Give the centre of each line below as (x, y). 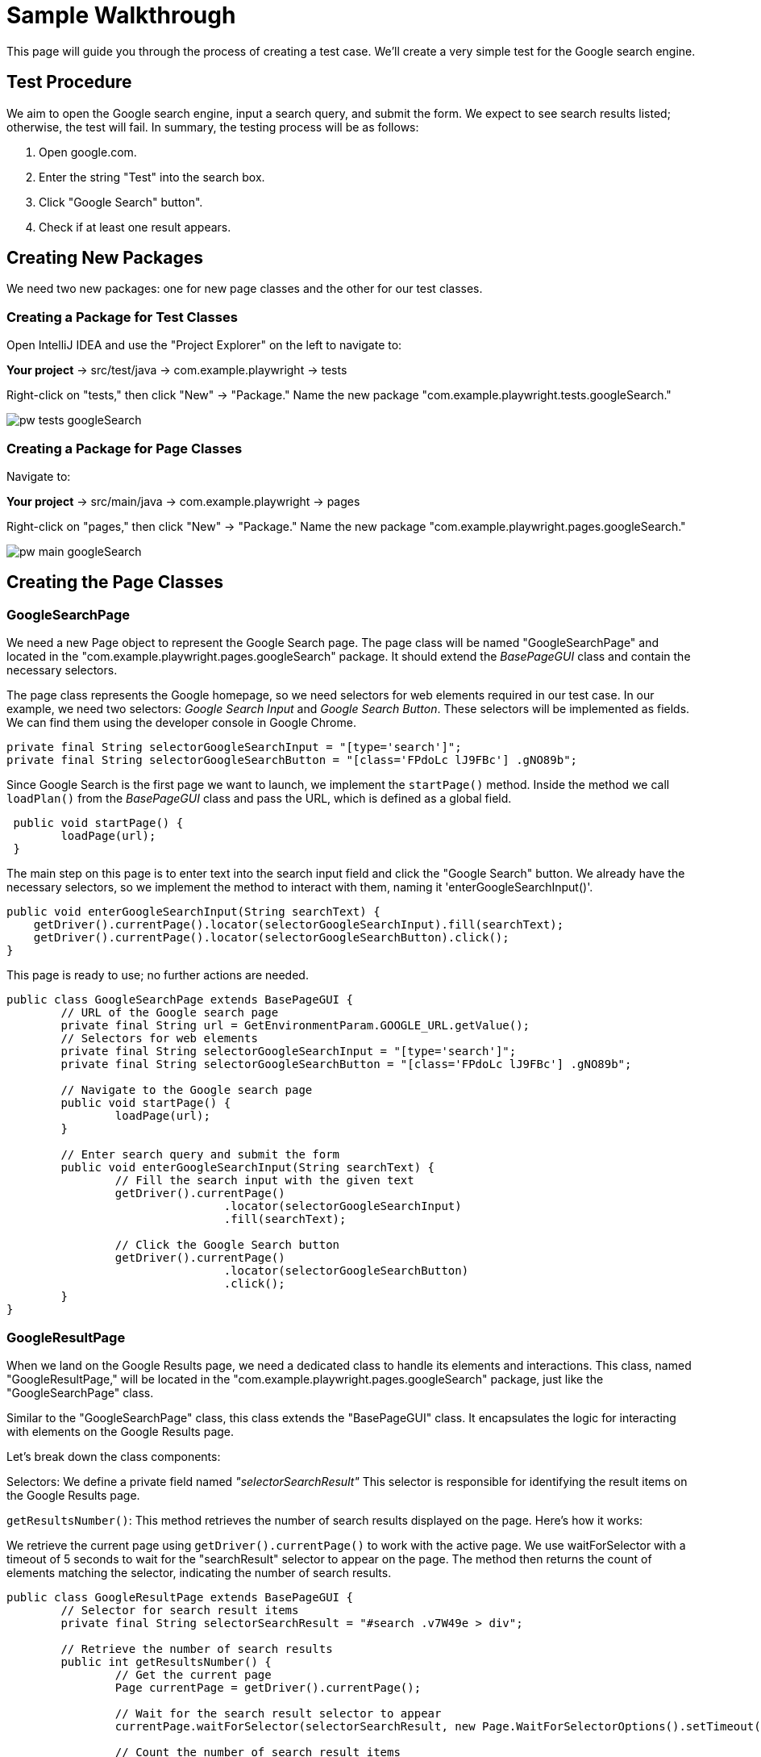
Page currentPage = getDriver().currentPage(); (268, 1687)
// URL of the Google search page (170, 1013)
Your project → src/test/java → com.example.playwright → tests (177, 370)
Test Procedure (69, 82)
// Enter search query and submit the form (200, 1155)
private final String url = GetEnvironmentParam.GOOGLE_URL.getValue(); (295, 1026)
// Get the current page (193, 1674)
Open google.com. (88, 152)
